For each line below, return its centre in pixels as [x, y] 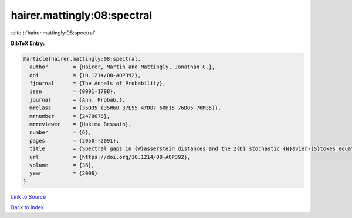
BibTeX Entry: [28, 43]
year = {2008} [64, 173]
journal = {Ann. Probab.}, [77, 100]
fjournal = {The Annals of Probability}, [98, 84]
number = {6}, [61, 132]
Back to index [27, 207]
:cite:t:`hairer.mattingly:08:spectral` [53, 33]
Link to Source [28, 196]
